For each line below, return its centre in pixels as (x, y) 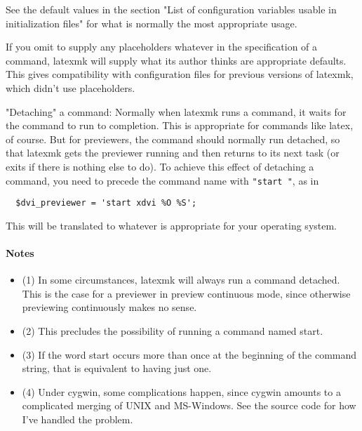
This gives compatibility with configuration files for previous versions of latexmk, (180, 74)
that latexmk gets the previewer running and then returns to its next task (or (173, 153)
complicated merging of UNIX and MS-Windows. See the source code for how (189, 405)
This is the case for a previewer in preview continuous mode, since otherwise (186, 293)
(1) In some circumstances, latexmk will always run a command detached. (181, 280)
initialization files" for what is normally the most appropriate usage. (152, 23)
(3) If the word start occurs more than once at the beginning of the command (189, 354)
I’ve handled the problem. (78, 419)
